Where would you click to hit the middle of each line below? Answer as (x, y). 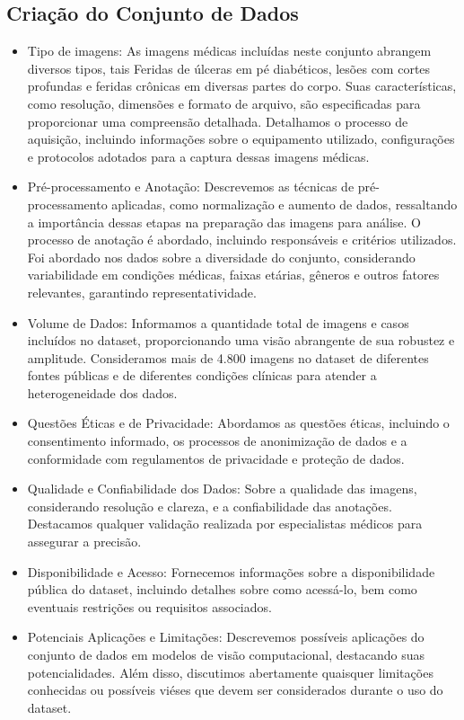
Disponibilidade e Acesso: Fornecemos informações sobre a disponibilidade (231, 571)
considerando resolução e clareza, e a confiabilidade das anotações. (210, 506)
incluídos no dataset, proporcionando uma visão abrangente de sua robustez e (241, 340)
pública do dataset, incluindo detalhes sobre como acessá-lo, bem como (222, 589)
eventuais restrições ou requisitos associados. (149, 606)
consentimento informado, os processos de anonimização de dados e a (217, 441)
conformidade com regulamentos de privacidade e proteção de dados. (216, 458)
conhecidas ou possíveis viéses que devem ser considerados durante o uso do (235, 690)
